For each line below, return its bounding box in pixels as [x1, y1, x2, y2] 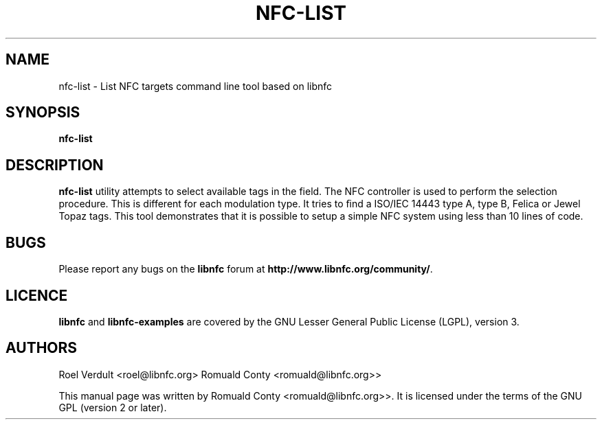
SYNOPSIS [5, 104, 80, 122]
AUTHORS [5, 339, 78, 357]
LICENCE [5, 286, 68, 304]
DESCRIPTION [5, 156, 104, 174]
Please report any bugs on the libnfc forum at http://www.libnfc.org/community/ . [58, 263, 433, 275]
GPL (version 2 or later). [58, 401, 167, 413]
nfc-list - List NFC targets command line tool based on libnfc [58, 80, 333, 92]
